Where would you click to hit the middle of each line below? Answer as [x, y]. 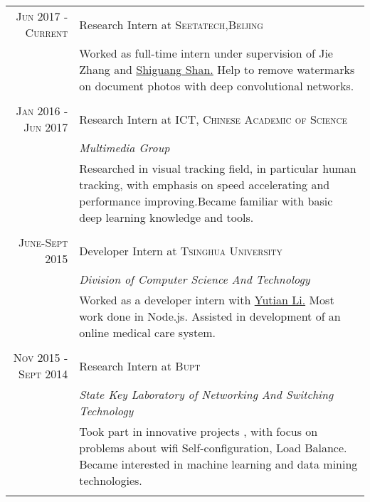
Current [47, 32]
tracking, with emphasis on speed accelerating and [205, 185]
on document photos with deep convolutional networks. [217, 86]
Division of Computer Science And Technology [195, 279]
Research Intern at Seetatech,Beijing [171, 24]
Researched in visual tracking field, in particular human [218, 168]
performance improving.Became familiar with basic [206, 201]
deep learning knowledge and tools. [166, 217]
